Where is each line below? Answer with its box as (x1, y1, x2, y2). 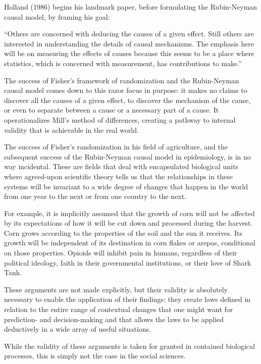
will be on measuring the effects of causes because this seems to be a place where (4, 48, 254, 59)
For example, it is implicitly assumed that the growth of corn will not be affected (4, 207, 255, 218)
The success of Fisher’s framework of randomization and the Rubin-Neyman (4, 75, 239, 85)
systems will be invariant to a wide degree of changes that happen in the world (4, 181, 248, 191)
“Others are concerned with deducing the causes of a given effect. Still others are (4, 28, 254, 39)
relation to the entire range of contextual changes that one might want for (4, 304, 233, 315)
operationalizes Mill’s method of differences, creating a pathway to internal (4, 114, 236, 125)
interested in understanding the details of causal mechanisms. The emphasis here (4, 38, 254, 48)
